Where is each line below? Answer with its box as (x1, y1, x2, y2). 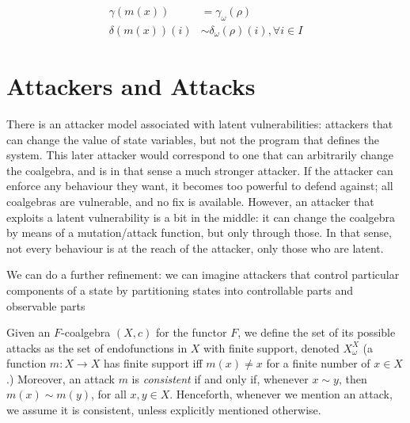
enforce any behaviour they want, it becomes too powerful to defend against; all (6, 177, 393, 194)
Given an (6, 324, 51, 341)
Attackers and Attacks (6, 70, 256, 102)
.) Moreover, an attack (6, 370, 115, 387)
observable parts (6, 297, 85, 314)
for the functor (155, 324, 227, 341)
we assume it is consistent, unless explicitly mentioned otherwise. (6, 402, 321, 418)
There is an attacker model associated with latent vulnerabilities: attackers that (6, 115, 393, 131)
